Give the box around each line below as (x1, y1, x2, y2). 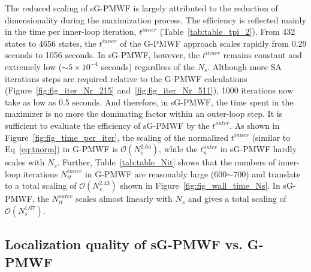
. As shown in (230, 119, 280, 131)
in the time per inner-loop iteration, (5, 25, 137, 38)
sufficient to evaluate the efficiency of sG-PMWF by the (5, 119, 210, 131)
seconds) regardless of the (101, 60, 195, 72)
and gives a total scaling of (188, 192, 286, 205)
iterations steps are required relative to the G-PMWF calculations (5, 72, 247, 84)
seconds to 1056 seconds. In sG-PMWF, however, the (5, 49, 200, 61)
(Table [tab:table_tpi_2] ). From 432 (159, 25, 295, 38)
